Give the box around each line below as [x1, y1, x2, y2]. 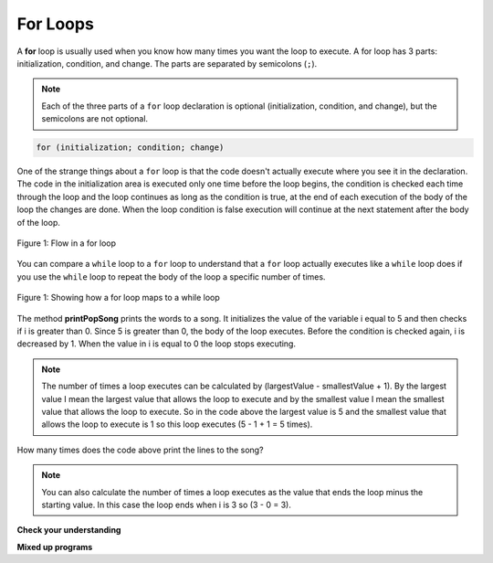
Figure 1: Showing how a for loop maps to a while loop [16, 292, 221, 303]
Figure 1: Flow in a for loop [16, 238, 117, 249]
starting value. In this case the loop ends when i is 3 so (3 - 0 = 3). [41, 499, 291, 510]
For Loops [16, 14, 95, 34]
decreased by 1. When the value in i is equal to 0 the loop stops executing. [16, 338, 297, 349]
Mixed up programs [16, 541, 93, 552]
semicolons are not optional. [41, 113, 149, 124]
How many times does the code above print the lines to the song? [16, 444, 264, 455]
